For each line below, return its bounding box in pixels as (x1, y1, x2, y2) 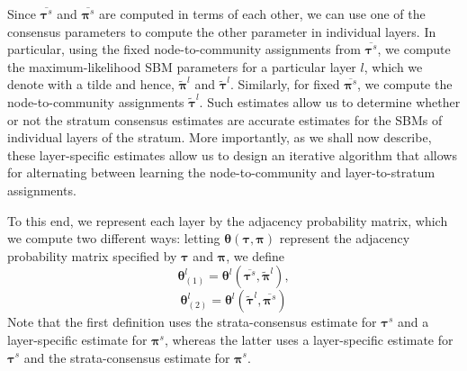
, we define (226, 246, 285, 265)
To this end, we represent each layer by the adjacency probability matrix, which (7, 211, 448, 230)
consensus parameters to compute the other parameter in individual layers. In (7, 22, 436, 41)
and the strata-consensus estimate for (23, 348, 230, 366)
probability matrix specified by (7, 246, 177, 265)
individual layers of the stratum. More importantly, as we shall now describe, (7, 128, 432, 147)
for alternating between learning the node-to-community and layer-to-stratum (7, 163, 436, 182)
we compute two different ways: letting (7, 229, 220, 248)
